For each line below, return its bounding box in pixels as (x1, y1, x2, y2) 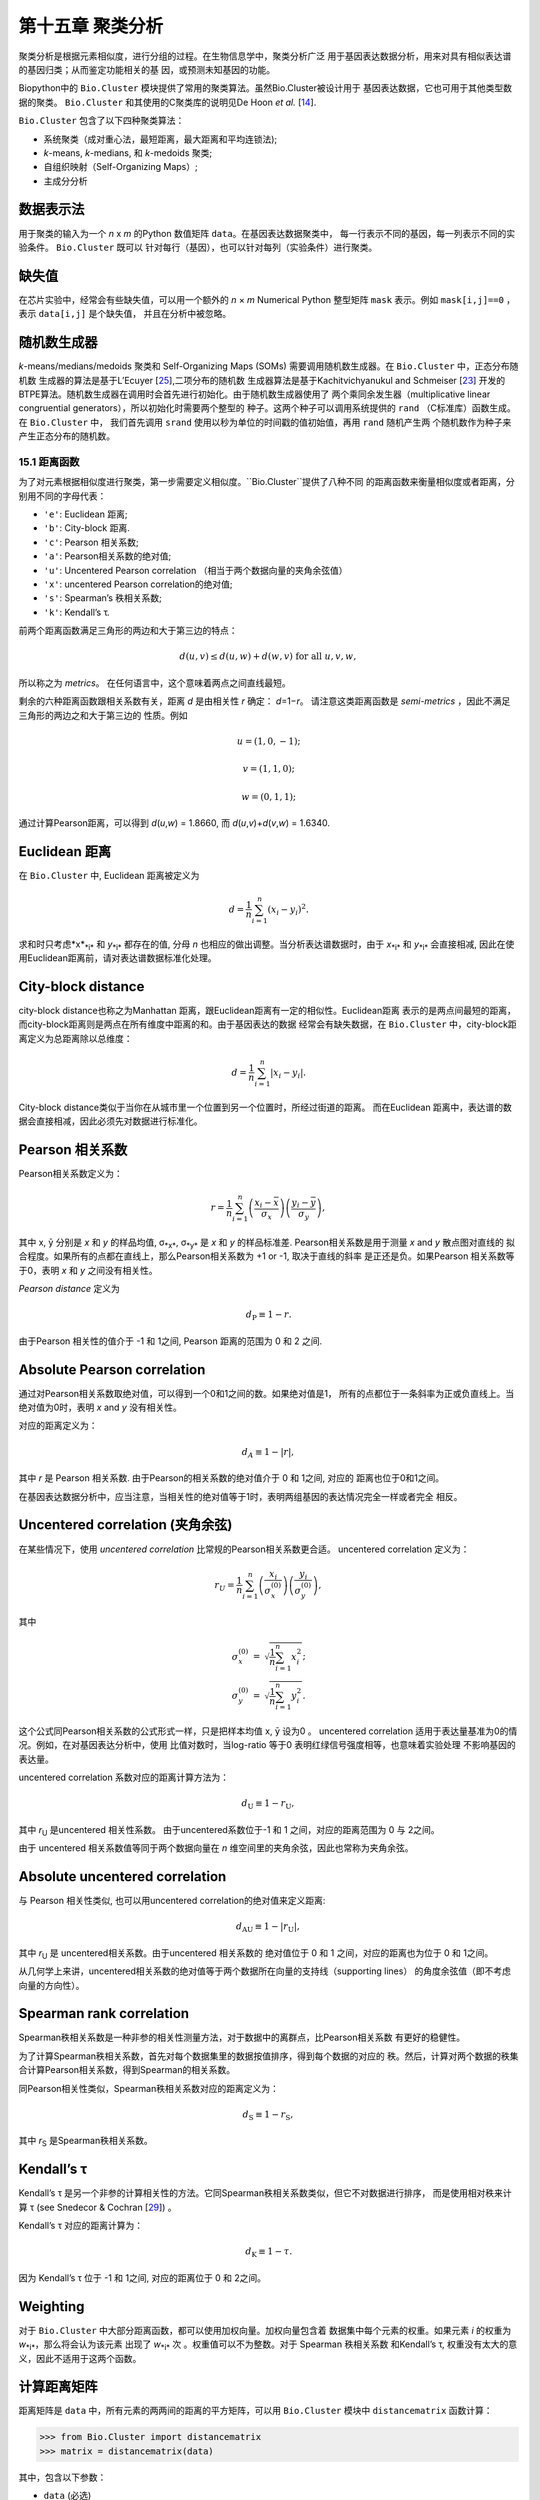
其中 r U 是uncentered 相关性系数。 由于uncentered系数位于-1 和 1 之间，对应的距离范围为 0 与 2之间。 (18, 1823, 440, 1838)
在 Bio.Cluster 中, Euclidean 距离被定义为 (18, 869, 200, 881)
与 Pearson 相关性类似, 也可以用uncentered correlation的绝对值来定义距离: (18, 1895, 326, 1907)
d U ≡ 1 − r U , (241, 1798, 295, 1812)
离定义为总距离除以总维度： (18, 1032, 133, 1044)
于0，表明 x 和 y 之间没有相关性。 (18, 1264, 159, 1276)
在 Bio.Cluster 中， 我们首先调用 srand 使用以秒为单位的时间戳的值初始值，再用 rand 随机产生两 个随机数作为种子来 (18, 416, 512, 428)
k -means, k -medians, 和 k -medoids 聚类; (43, 146, 213, 159)
